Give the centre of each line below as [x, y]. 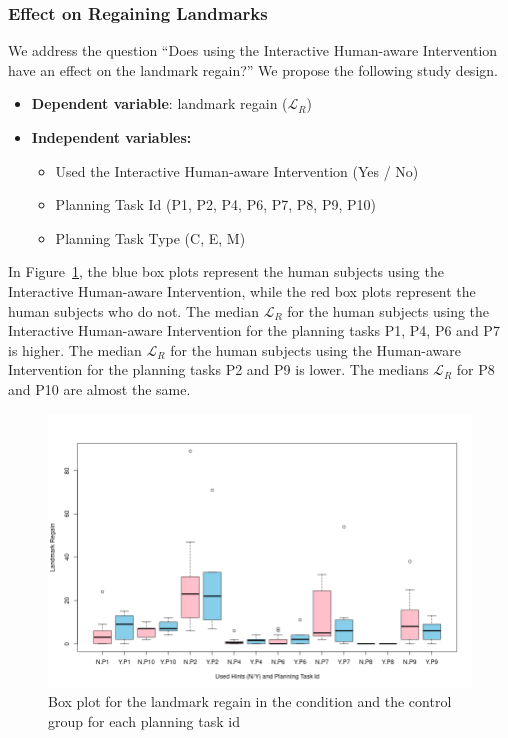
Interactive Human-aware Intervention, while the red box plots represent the [242, 290]
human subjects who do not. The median [133, 310]
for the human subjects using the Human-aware [316, 349]
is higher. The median [75, 349]
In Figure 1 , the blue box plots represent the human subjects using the [226, 271]
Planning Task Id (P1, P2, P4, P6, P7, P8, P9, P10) [215, 204]
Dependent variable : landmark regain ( [159, 103]
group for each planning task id [144, 721]
